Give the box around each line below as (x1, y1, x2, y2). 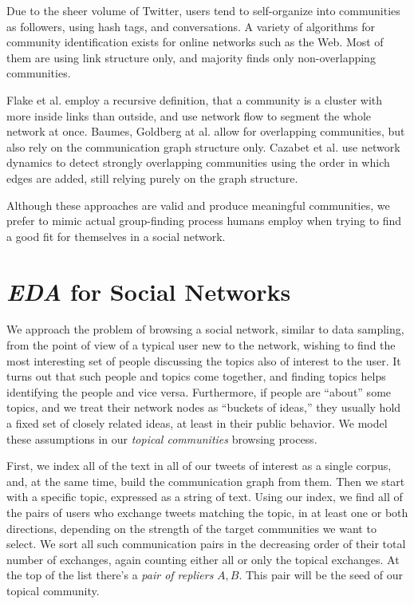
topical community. (6, 582, 100, 598)
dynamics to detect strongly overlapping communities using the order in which (6, 154, 390, 171)
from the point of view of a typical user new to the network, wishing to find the (6, 337, 396, 353)
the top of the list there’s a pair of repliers (6, 566, 214, 583)
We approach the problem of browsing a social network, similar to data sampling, (6, 321, 404, 338)
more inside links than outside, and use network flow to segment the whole (6, 107, 371, 124)
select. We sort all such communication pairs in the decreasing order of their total (6, 535, 406, 552)
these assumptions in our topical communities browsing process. (6, 430, 317, 447)
